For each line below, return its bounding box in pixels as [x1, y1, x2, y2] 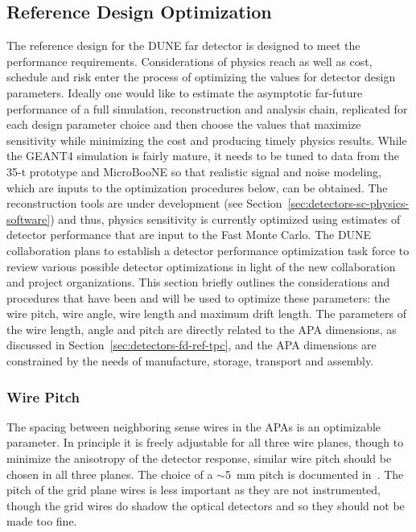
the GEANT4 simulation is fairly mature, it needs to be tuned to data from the [6, 147, 399, 164]
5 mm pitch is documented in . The [224, 465, 404, 482]
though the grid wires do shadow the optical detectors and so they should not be [6, 497, 405, 513]
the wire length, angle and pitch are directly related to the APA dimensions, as [6, 320, 397, 337]
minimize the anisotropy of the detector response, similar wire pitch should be [6, 450, 392, 467]
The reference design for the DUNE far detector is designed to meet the [6, 37, 360, 54]
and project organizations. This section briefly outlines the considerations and [6, 274, 390, 291]
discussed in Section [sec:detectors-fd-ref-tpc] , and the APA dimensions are [6, 336, 377, 353]
